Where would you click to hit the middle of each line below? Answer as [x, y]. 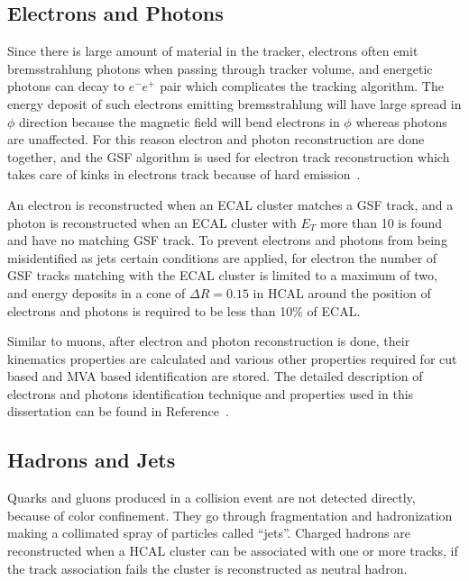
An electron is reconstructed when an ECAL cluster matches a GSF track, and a [230, 204]
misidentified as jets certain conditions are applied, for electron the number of [222, 257]
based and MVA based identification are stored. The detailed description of [215, 376]
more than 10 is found [382, 222]
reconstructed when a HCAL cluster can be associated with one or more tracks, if [233, 551]
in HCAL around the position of [342, 292]
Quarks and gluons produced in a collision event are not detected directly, [212, 498]
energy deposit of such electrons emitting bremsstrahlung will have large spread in [234, 103]
